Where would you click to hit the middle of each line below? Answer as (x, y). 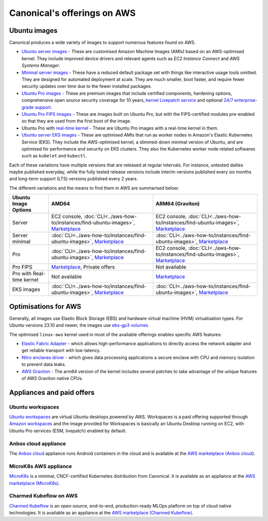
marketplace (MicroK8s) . (34, 483)
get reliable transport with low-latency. (61, 351)
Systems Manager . (41, 66)
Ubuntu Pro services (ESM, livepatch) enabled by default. (68, 431)
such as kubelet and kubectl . (54, 156)
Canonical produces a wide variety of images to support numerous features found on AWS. (102, 43)
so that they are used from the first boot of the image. (76, 121)
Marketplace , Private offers (83, 267)
